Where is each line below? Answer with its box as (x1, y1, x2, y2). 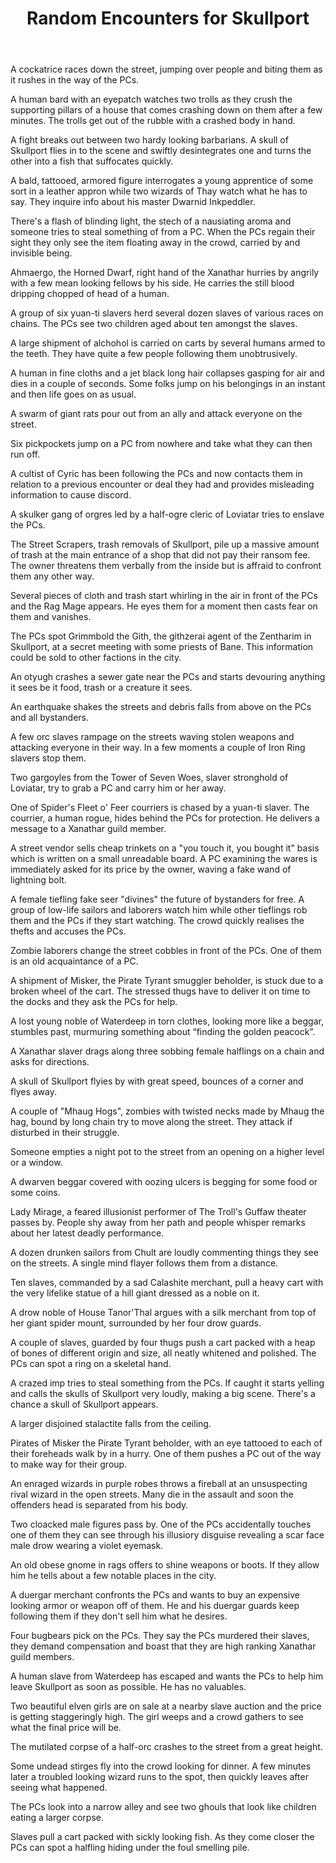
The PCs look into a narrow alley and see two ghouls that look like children (10, 1801, 317, 1813)
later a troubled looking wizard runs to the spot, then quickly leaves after (10, 1771, 309, 1783)
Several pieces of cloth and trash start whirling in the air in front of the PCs (10, 590, 318, 602)
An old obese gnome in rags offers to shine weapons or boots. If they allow (10, 1559, 320, 1571)
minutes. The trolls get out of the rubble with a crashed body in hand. (10, 115, 296, 127)
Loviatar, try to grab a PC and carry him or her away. (10, 782, 227, 794)
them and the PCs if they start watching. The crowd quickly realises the (10, 915, 305, 927)
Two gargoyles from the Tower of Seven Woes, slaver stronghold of (10, 772, 289, 784)
